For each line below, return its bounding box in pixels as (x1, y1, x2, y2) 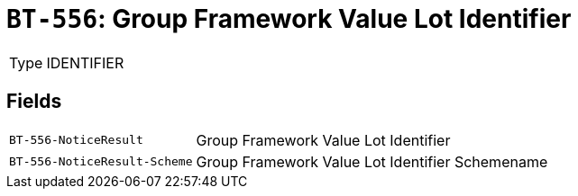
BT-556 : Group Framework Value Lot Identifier (6, 4, 572, 34)
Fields (6, 90, 62, 113)
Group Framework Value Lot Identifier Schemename (196, 152, 548, 171)
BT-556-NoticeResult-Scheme (9, 155, 193, 169)
